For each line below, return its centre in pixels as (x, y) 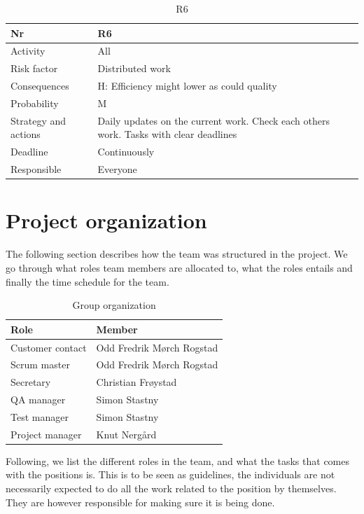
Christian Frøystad (136, 382)
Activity (28, 51)
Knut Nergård (126, 434)
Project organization (106, 220)
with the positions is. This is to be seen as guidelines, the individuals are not (170, 474)
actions (26, 134)
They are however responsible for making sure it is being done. (140, 502)
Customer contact (49, 347)
